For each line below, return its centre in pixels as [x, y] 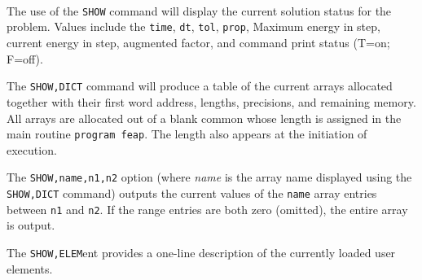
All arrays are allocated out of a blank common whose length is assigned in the [204, 118]
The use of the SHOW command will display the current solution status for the [199, 10]
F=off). [25, 58]
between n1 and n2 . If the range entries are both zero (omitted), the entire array [207, 209]
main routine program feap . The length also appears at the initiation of [187, 134]
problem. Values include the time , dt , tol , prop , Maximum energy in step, [193, 26]
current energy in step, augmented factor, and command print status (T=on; [198, 43]
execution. [32, 149]
